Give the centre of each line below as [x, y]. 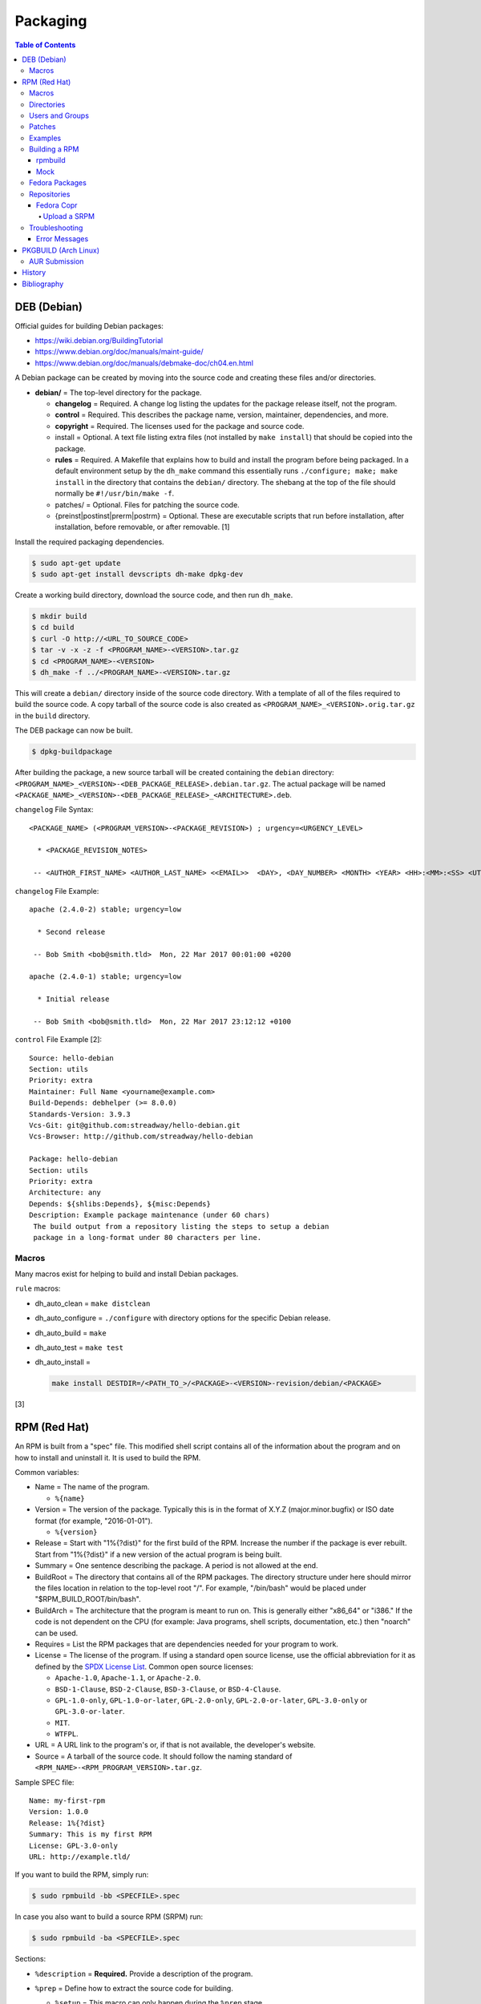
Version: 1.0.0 [59, 1812]
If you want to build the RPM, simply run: [82, 1875]
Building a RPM [54, 149]
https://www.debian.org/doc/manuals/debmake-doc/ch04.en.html [144, 363]
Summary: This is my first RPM [91, 1834]
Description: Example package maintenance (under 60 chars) [150, 1215]
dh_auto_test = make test [79, 1347]
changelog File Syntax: [54, 810]
